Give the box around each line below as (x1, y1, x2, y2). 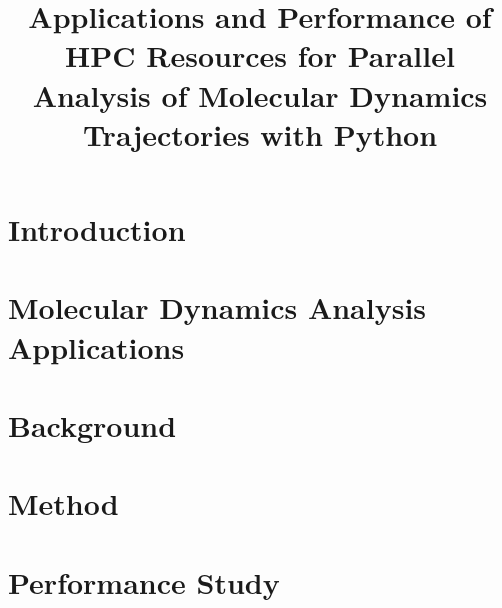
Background (8, 404, 177, 445)
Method (8, 483, 119, 524)
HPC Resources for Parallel (65, 35, 455, 76)
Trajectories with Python (82, 113, 438, 154)
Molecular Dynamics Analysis (8, 287, 427, 328)
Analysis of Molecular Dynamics (32, 74, 488, 115)
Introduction (8, 208, 186, 249)
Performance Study (8, 561, 280, 602)
